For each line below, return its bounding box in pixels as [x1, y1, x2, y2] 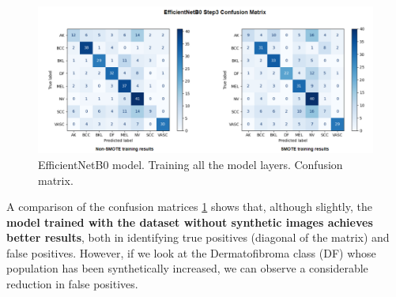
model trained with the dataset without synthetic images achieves [6, 213, 373, 230]
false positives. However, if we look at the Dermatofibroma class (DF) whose [6, 244, 376, 261]
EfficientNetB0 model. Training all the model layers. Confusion [38, 156, 343, 172]
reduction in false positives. [6, 276, 138, 292]
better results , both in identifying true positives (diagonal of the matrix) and [6, 229, 390, 246]
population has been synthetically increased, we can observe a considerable [6, 260, 368, 276]
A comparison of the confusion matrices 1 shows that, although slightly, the [6, 198, 372, 215]
